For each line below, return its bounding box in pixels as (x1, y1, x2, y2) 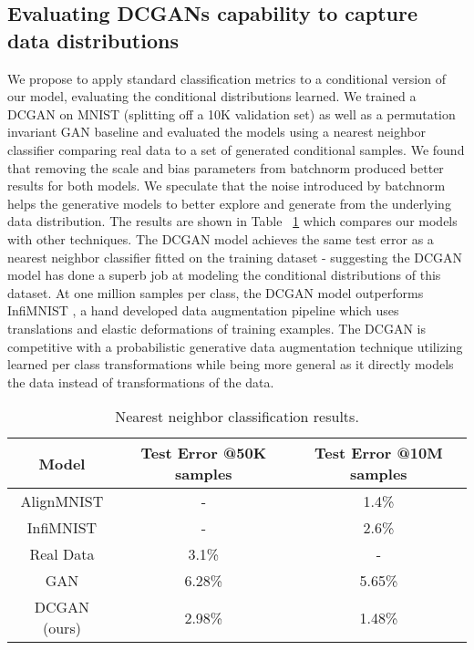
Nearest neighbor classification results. (115, 406, 359, 428)
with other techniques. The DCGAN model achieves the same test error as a (7, 229, 434, 248)
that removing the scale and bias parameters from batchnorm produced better (7, 158, 444, 177)
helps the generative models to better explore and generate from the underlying (7, 193, 451, 212)
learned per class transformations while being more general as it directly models (7, 355, 454, 374)
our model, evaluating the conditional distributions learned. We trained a (7, 87, 417, 106)
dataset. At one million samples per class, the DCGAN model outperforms (7, 283, 424, 302)
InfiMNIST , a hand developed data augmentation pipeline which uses (7, 301, 399, 320)
